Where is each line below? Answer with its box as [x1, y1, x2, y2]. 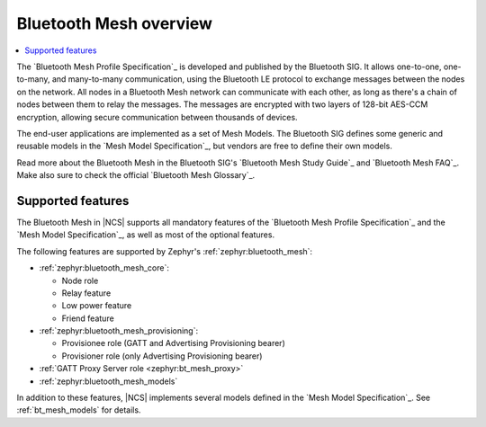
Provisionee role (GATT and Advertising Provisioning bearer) [61, 338, 285, 349]
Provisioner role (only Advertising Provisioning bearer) [61, 351, 263, 361]
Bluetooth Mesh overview [16, 13, 213, 33]
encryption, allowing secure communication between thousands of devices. [16, 111, 298, 122]
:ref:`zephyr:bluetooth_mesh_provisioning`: [39, 325, 199, 336]
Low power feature [61, 300, 132, 311]
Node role [61, 275, 99, 286]
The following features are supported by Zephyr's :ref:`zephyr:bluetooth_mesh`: [16, 245, 313, 256]
